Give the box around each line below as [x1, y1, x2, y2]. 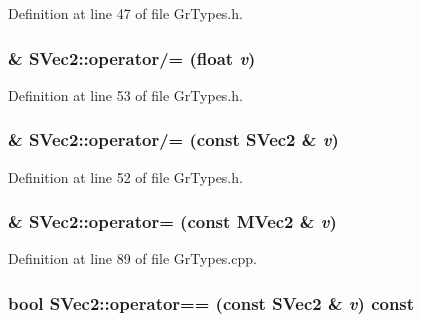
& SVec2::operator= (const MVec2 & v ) [8, 209, 337, 234]
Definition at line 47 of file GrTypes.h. [8, 3, 243, 23]
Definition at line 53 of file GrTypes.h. [8, 84, 243, 105]
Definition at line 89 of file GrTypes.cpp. [8, 248, 257, 269]
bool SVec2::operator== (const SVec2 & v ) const [8, 290, 415, 315]
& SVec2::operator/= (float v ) [8, 45, 256, 70]
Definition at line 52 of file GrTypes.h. [8, 166, 243, 187]
